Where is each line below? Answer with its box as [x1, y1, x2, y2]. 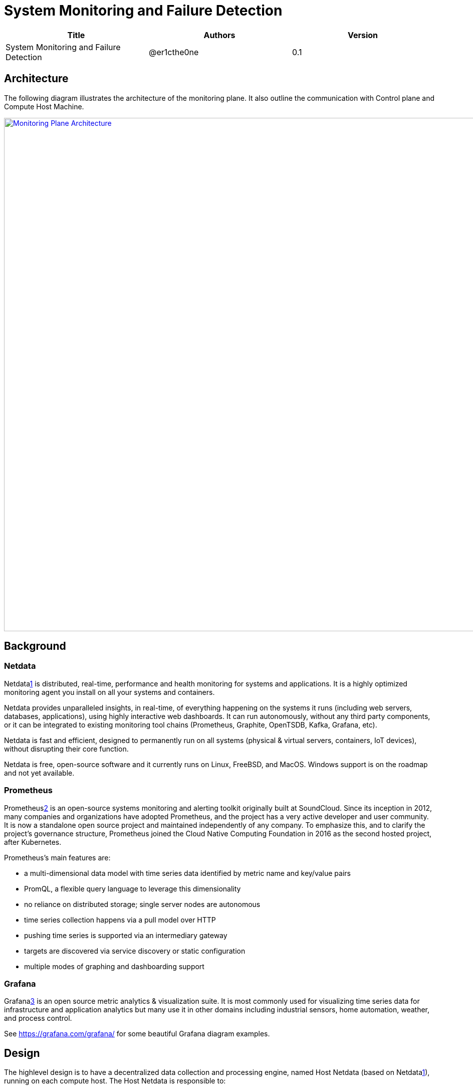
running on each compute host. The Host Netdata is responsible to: [4, 1076, 226, 1085]
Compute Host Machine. [4, 102, 84, 111]
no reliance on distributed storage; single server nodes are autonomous [24, 899, 261, 909]
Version [347, 30, 378, 40]
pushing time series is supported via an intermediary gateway [24, 931, 227, 940]
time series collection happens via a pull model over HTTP [24, 915, 216, 924]
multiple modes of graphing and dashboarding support [24, 962, 204, 971]
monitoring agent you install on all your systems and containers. [4, 687, 215, 696]
